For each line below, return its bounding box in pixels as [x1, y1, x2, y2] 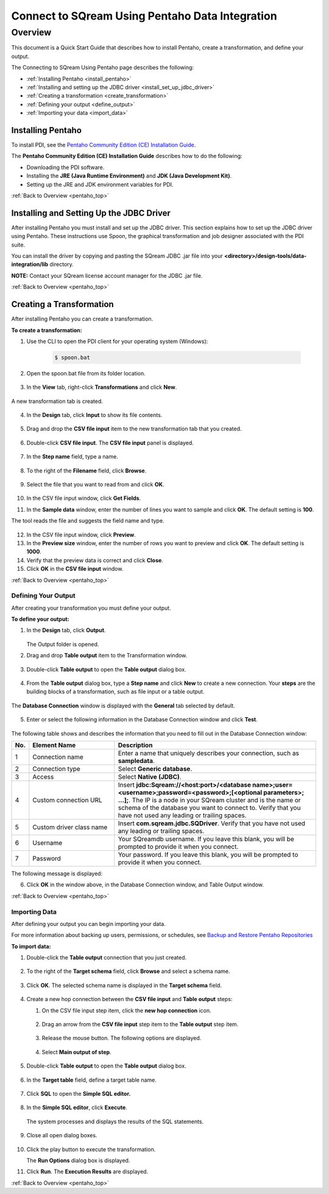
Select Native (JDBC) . [118, 772, 182, 781]
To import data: [11, 943, 51, 950]
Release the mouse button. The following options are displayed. [41, 1035, 202, 1042]
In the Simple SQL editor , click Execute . [26, 1104, 127, 1111]
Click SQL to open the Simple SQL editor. [26, 1090, 131, 1097]
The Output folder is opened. [26, 640, 99, 648]
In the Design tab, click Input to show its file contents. [26, 411, 163, 419]
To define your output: [11, 615, 69, 623]
